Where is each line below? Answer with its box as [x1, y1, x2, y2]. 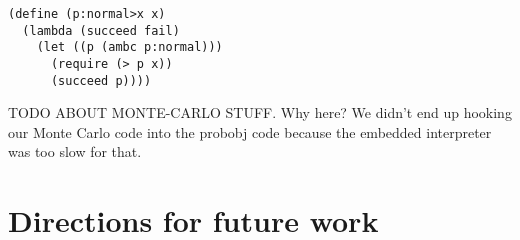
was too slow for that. [8, 141, 142, 162]
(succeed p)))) [50, 73, 152, 88]
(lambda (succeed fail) [22, 23, 180, 38]
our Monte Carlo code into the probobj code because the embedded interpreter [8, 121, 492, 142]
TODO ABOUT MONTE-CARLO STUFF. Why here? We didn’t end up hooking [8, 102, 512, 123]
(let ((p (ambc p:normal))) [36, 40, 223, 55]
